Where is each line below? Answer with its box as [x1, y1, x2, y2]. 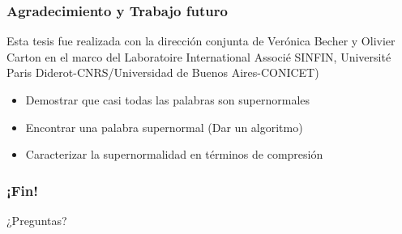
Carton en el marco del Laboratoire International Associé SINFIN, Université [6, 48, 391, 65]
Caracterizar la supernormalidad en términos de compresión [25, 146, 323, 163]
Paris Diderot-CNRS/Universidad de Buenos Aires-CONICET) [6, 64, 319, 81]
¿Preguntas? [6, 212, 67, 228]
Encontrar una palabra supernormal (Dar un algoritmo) [25, 118, 303, 135]
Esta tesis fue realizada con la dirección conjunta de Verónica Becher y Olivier [6, 32, 396, 49]
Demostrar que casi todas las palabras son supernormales [25, 91, 310, 108]
